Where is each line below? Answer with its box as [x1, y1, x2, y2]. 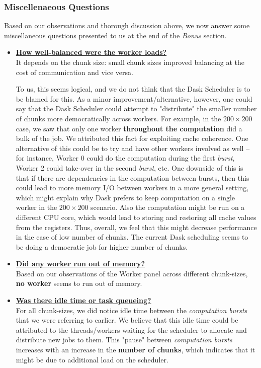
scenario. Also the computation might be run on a [91, 202, 245, 212]
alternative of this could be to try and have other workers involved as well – [16, 142, 250, 153]
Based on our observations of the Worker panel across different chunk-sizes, [16, 268, 248, 278]
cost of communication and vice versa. [16, 66, 133, 77]
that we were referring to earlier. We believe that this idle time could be [16, 315, 238, 325]
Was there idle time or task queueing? [16, 295, 151, 306]
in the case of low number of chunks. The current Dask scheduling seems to [16, 232, 248, 242]
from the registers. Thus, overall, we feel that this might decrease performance [16, 222, 257, 232]
